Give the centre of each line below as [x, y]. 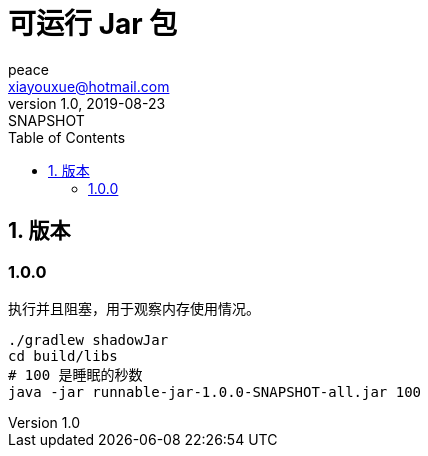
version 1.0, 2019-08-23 [87, 103]
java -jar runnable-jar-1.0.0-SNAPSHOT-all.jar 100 [215, 391]
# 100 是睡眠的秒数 [75, 374]
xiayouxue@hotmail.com [89, 86]
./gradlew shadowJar [88, 339]
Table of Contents [67, 137]
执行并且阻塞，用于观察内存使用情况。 [134, 308]
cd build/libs [63, 355]
